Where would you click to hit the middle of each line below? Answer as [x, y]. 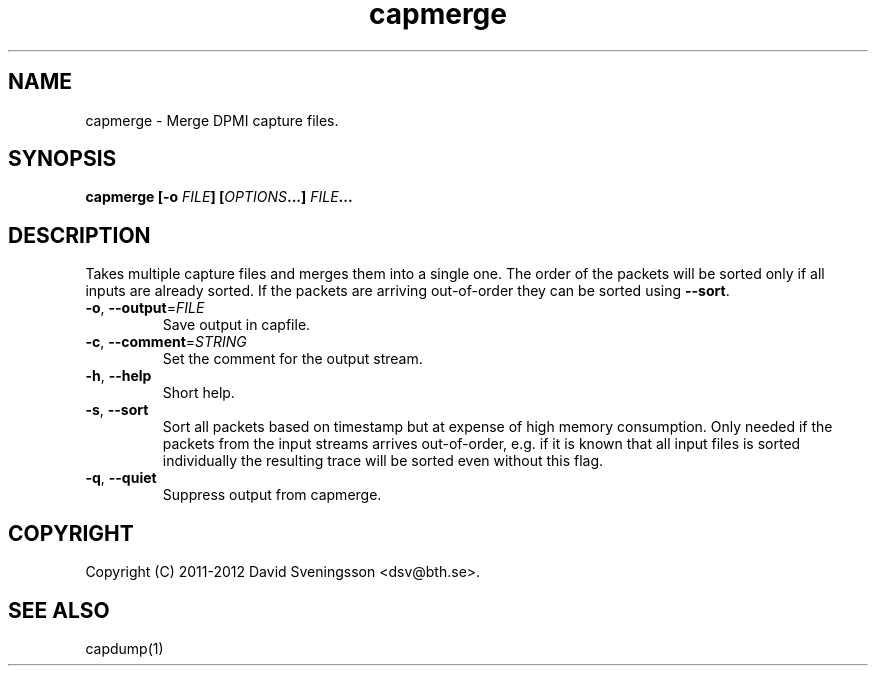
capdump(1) [124, 648]
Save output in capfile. [236, 325]
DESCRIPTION [79, 235]
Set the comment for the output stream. [292, 359]
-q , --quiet [121, 478]
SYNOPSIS [62, 159]
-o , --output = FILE [145, 308]
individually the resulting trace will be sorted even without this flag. [383, 461]
